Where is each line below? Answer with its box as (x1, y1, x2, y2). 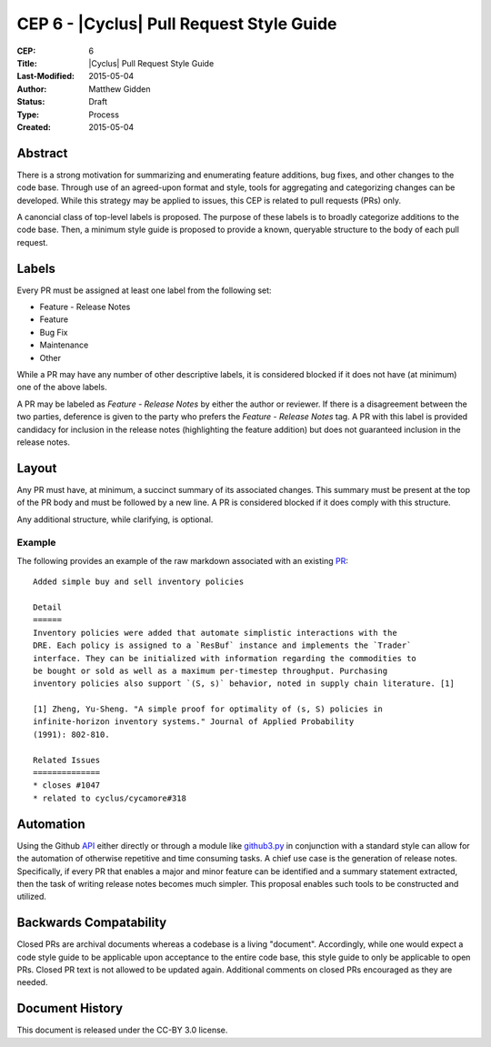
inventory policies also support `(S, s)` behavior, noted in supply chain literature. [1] (33, 679, 455, 689)
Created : (16, 121, 52, 132)
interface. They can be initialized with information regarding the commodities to (33, 653, 417, 663)
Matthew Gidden (88, 83, 151, 95)
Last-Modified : (16, 71, 75, 82)
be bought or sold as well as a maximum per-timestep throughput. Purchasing (33, 665, 388, 676)
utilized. (16, 891, 47, 902)
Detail (33, 601, 63, 612)
